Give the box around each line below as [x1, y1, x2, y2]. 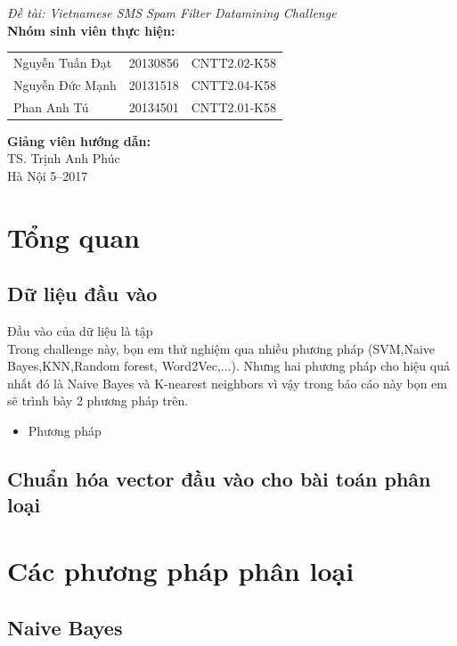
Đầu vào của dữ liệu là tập [7, 322, 153, 340]
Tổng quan [7, 218, 140, 255]
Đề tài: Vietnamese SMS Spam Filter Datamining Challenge [7, 4, 337, 21]
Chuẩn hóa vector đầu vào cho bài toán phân [7, 465, 431, 493]
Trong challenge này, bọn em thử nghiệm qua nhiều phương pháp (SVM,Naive [7, 339, 436, 357]
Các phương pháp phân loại [7, 552, 355, 588]
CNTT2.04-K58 [191, 75, 276, 94]
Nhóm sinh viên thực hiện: [7, 20, 175, 39]
